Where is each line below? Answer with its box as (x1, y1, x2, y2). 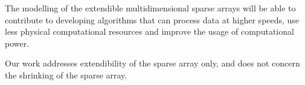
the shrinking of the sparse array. (5, 68, 127, 81)
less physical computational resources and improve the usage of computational (5, 25, 294, 38)
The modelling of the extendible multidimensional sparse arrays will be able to (5, 2, 296, 14)
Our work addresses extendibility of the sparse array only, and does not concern (5, 57, 300, 69)
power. (5, 37, 30, 49)
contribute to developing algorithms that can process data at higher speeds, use (5, 13, 300, 26)
